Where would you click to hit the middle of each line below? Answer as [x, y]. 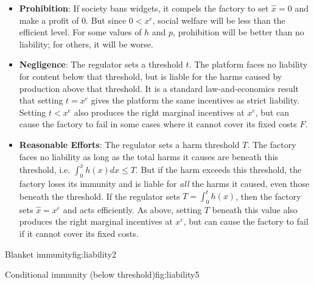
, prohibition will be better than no [239, 32]
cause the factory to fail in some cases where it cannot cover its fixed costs [158, 124]
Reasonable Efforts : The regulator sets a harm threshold [129, 144]
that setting [41, 100]
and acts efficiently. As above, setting [132, 209]
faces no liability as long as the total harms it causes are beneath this [149, 156]
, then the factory [268, 196]
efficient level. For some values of [80, 32]
